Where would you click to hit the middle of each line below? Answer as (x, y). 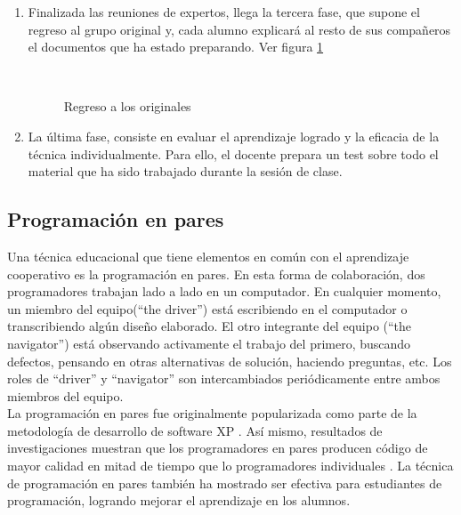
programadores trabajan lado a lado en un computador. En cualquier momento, (224, 291)
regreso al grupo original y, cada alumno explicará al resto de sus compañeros (239, 29)
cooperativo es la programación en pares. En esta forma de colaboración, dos (216, 274)
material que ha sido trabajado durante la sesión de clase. (185, 171)
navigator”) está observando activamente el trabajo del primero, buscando (209, 343)
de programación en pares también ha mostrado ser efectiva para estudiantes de (225, 483)
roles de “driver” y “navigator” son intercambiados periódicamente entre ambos (224, 378)
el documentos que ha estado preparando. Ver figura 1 (176, 47)
